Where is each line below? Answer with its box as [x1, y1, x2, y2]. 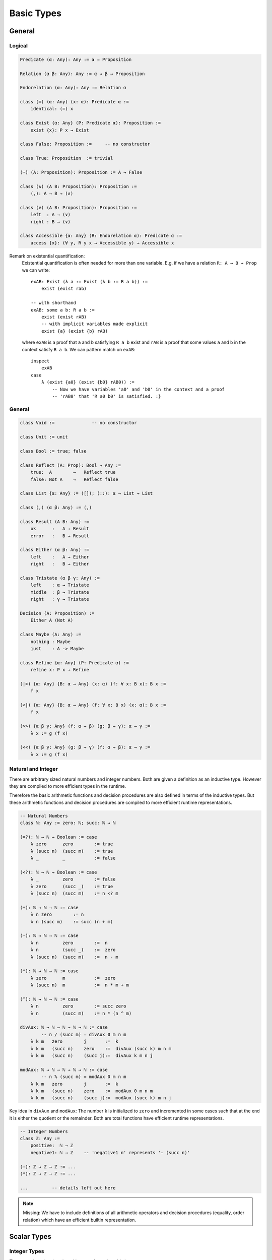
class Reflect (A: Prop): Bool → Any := [20, 462, 121, 468]
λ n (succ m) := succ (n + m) [30, 919, 113, 924]
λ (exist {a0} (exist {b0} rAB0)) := [41, 380, 134, 385]
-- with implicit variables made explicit [41, 321, 148, 327]
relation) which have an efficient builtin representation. [23, 1217, 136, 1223]
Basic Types [9, 8, 61, 19]
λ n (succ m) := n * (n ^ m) [30, 1011, 132, 1016]
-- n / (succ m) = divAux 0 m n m [41, 1031, 126, 1037]
